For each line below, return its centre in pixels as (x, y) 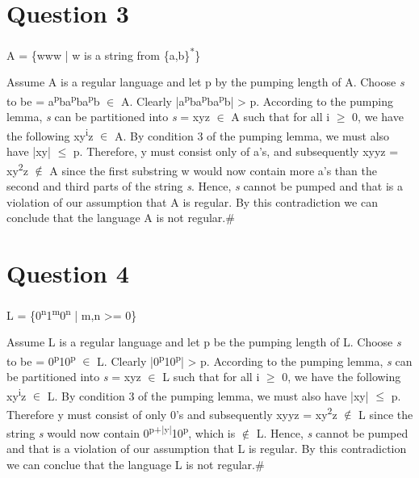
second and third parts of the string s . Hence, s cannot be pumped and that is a (205, 185)
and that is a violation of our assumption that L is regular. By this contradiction (207, 449)
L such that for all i (211, 376)
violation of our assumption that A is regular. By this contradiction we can (192, 201)
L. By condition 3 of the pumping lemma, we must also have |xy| (208, 395)
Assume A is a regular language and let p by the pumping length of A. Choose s (205, 82)
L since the (386, 414)
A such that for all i (281, 117)
